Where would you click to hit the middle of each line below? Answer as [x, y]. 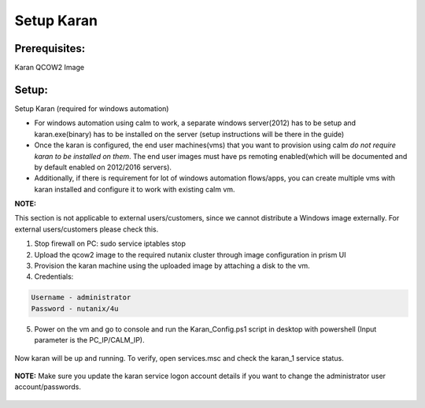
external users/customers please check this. [87, 229]
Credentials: [54, 276]
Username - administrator [81, 298]
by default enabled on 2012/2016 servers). [103, 167]
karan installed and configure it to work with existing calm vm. [135, 189]
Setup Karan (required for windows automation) [92, 108]
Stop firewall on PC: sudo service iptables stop [110, 243]
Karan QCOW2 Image [50, 68]
